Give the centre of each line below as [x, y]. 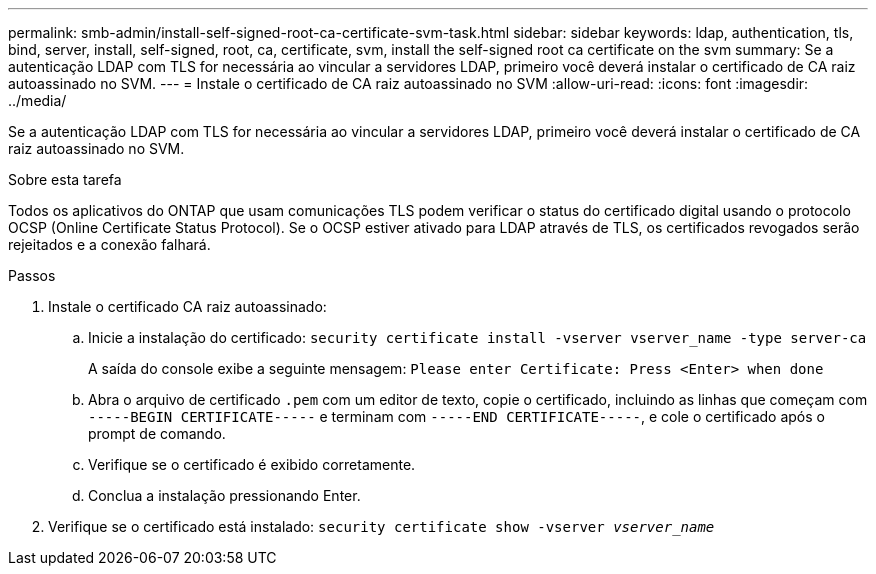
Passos [32, 275]
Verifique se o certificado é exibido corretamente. [252, 464]
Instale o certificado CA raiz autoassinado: [187, 306]
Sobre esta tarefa [65, 179]
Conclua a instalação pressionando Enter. [224, 495]
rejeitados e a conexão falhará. [109, 244]
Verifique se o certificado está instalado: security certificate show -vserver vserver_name [381, 526]
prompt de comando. [157, 433]
